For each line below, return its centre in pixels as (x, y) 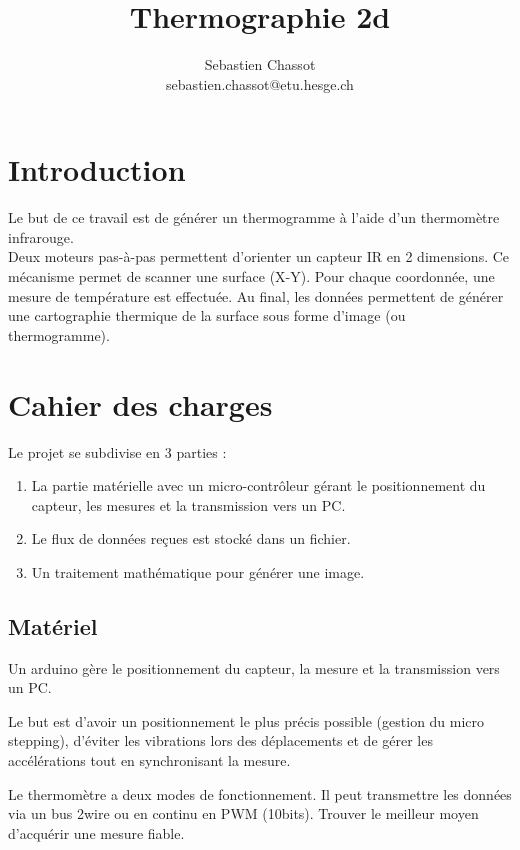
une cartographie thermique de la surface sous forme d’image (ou (207, 315)
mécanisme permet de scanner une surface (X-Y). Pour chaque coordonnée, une (251, 276)
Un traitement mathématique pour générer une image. (198, 571)
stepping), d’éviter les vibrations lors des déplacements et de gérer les (220, 740)
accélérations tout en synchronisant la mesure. (149, 760)
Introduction (97, 169)
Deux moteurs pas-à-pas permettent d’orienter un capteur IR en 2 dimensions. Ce (259, 256)
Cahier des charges (140, 403)
